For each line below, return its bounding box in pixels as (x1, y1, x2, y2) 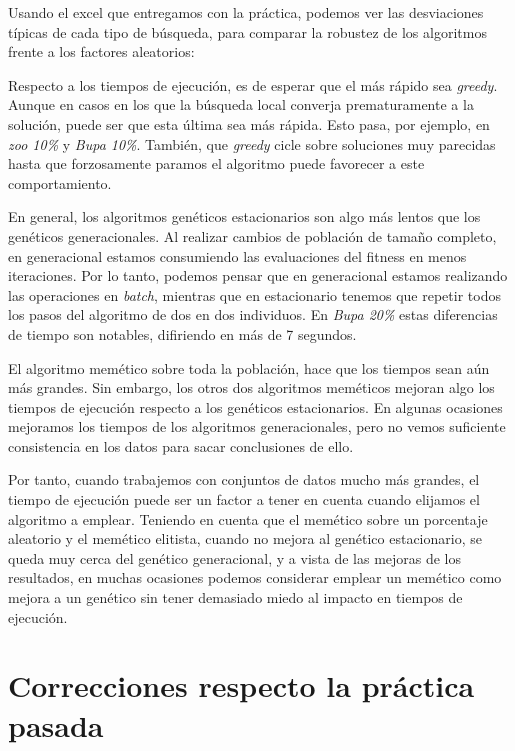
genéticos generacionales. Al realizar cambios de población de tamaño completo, (8, 225, 497, 246)
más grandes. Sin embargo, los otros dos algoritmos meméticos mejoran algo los (8, 377, 495, 398)
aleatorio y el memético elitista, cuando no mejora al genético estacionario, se (8, 528, 482, 549)
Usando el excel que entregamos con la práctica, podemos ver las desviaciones (8, 2, 484, 22)
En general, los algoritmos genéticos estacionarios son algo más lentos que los (8, 206, 481, 227)
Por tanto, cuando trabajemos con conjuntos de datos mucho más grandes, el (8, 469, 480, 490)
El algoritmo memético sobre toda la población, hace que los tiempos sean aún (8, 357, 490, 378)
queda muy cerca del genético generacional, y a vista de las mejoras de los (8, 547, 462, 568)
